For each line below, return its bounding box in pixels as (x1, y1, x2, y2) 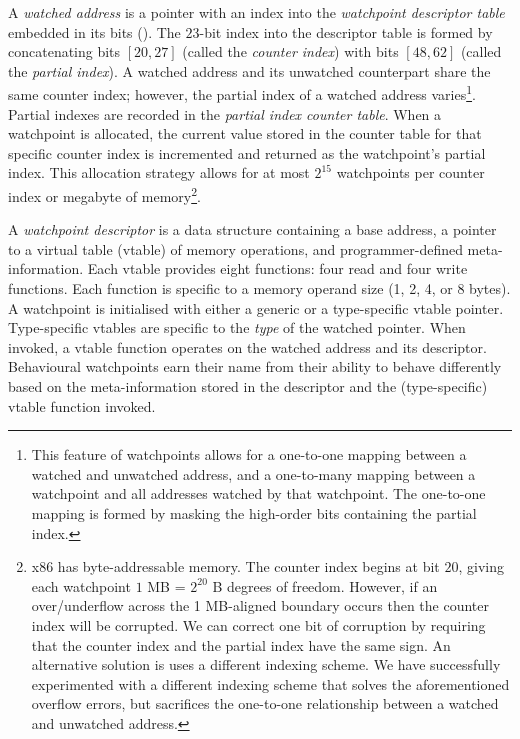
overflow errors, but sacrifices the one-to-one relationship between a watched (31, 693, 499, 714)
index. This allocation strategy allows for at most (8, 162, 310, 183)
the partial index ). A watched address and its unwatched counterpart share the (8, 60, 491, 81)
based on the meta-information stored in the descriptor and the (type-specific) (8, 376, 488, 396)
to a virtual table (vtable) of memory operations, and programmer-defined (8, 238, 463, 259)
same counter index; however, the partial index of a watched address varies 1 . (8, 81, 476, 105)
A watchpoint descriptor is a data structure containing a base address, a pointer (8, 219, 497, 240)
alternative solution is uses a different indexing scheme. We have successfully (31, 654, 501, 675)
